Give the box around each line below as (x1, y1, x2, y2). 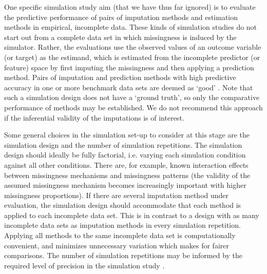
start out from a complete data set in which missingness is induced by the (4, 31, 237, 42)
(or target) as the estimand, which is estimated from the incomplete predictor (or (4, 51, 260, 62)
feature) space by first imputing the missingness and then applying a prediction (4, 62, 254, 72)
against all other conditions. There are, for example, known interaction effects (4, 159, 249, 170)
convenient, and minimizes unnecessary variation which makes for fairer (4, 240, 229, 250)
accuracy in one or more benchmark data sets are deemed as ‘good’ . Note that (4, 82, 253, 92)
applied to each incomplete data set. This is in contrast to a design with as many (4, 209, 259, 220)
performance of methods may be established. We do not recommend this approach (4, 102, 263, 112)
